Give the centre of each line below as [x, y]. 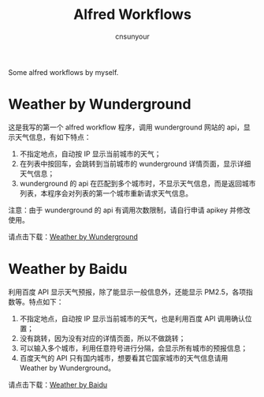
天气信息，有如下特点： [53, 137]
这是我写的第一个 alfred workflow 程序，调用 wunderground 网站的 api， [126, 127]
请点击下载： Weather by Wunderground [73, 236]
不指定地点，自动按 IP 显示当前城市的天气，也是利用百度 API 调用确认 [132, 318]
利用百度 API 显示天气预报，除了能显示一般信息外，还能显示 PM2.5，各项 [127, 292]
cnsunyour [132, 36]
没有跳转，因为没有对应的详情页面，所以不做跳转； [102, 338]
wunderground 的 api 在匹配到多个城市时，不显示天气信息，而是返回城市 [138, 183]
